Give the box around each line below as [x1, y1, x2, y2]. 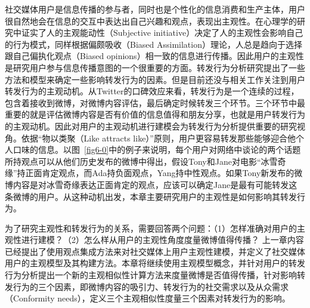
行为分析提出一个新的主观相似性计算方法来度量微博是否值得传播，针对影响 [5, 269, 297, 281]
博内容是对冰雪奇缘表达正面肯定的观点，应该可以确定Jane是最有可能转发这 [5, 178, 297, 190]
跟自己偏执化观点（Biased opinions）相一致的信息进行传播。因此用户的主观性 [5, 50, 304, 62]
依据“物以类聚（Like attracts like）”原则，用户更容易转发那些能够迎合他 [21, 131, 296, 144]
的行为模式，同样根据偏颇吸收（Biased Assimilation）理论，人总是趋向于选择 [5, 38, 302, 50]
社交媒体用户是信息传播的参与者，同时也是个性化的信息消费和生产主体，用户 [5, 3, 305, 15]
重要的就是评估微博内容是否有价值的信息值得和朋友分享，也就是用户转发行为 [5, 108, 305, 121]
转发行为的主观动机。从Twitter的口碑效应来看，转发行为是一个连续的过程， [5, 85, 299, 97]
